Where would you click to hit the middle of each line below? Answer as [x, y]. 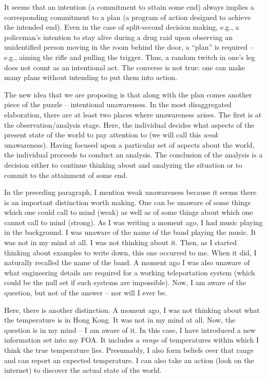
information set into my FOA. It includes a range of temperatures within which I [132, 340]
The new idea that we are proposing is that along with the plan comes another [128, 94]
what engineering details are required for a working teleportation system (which [130, 272]
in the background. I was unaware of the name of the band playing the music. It [130, 232]
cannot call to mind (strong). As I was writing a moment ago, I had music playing [133, 222]
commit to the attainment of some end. [66, 175]
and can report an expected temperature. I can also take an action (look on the [129, 360]
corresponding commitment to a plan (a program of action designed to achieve [128, 17]
